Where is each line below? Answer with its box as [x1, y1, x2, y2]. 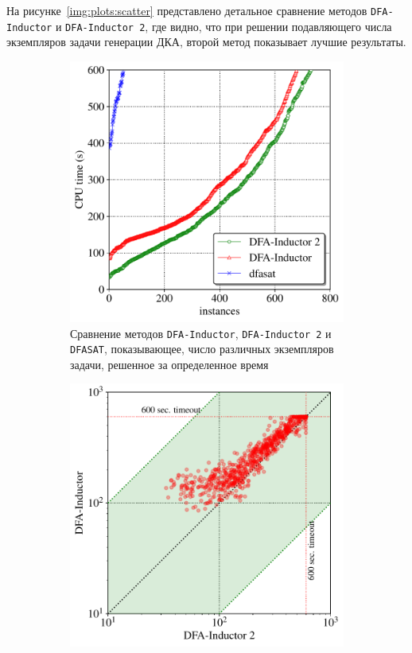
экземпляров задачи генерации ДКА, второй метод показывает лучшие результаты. [6, 33, 406, 50]
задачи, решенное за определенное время [70, 356, 269, 372]
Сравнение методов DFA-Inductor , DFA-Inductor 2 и [70, 325, 332, 341]
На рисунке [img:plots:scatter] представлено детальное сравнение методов [6, 2, 367, 18]
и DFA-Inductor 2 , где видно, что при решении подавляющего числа [55, 17, 392, 34]
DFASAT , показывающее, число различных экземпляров [70, 340, 334, 357]
